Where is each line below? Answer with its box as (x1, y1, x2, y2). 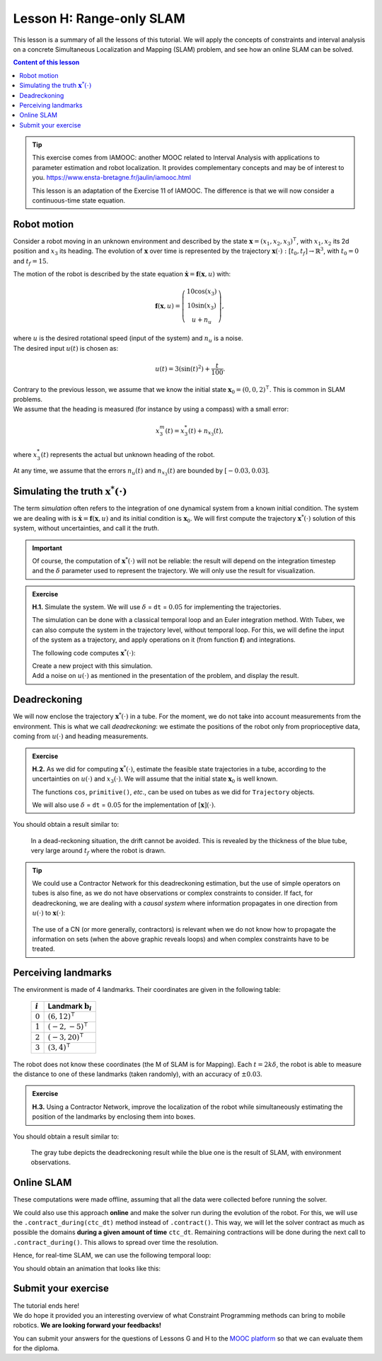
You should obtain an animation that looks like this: (13, 1264, 161, 1272)
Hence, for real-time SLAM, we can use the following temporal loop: (13, 1251, 212, 1260)
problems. (13, 395, 42, 404)
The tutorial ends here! (13, 1301, 80, 1310)
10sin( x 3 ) (187, 302, 216, 311)
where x (13, 450, 37, 458)
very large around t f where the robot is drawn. (30, 847, 166, 857)
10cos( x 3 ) (186, 288, 217, 298)
